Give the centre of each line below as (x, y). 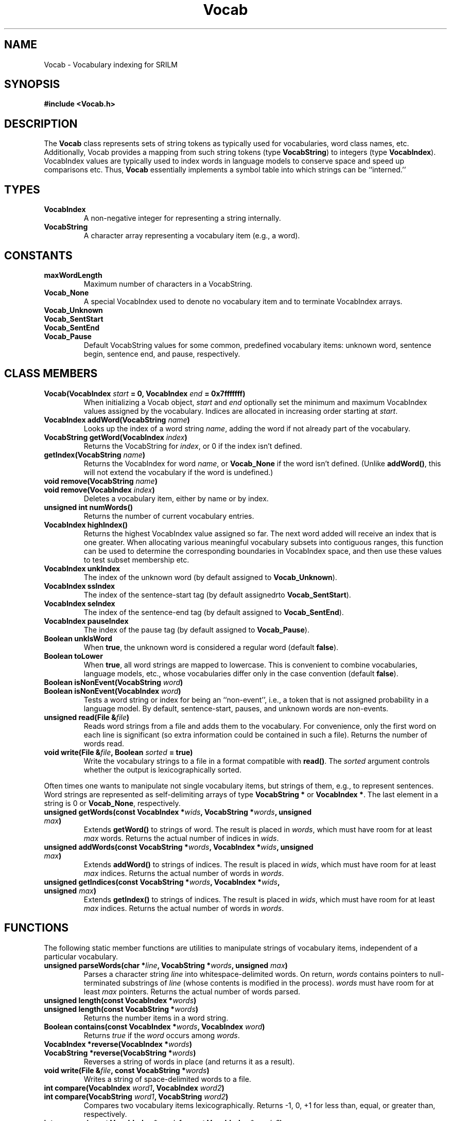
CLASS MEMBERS (51, 374)
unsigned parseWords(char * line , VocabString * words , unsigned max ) (166, 965)
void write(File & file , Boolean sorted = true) (118, 752)
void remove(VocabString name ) (101, 481)
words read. (104, 743)
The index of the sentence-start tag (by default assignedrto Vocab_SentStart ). (217, 594)
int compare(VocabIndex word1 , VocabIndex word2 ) (134, 1088)
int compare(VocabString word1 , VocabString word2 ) (136, 1096)
